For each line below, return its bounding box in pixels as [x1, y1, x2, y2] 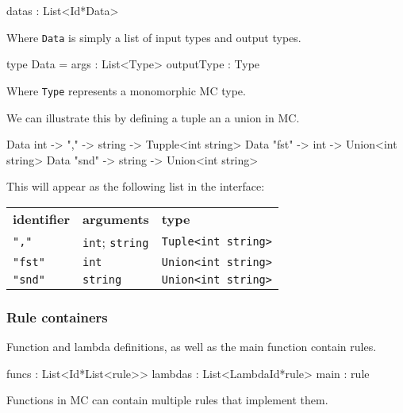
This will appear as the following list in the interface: [6, 178, 265, 195]
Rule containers [6, 307, 108, 326]
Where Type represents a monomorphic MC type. [6, 82, 246, 98]
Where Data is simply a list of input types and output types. [6, 29, 301, 45]
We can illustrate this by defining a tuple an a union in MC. [6, 109, 300, 125]
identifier [13, 209, 70, 228]
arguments [82, 209, 149, 228]
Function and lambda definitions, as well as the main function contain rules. [6, 338, 377, 355]
